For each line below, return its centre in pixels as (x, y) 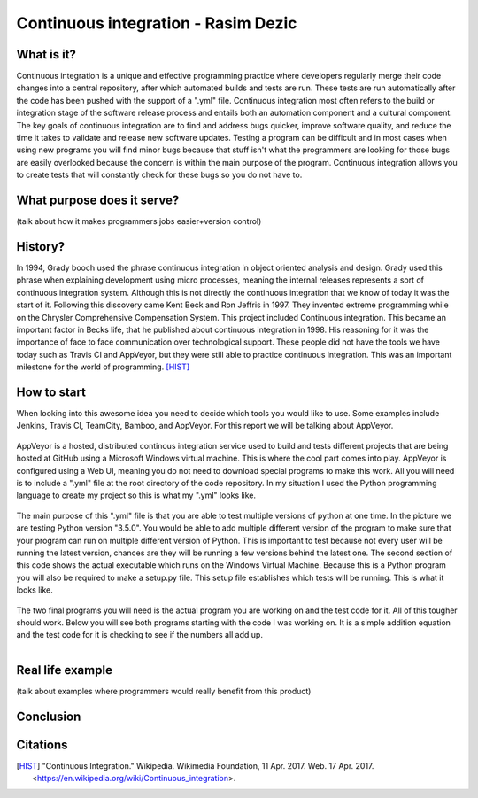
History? (41, 247)
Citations (42, 744)
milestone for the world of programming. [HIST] (103, 367)
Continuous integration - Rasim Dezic (157, 23)
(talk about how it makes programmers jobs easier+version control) (139, 221)
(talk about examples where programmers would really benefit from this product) (164, 691)
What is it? (46, 54)
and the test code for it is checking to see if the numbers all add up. (139, 635)
